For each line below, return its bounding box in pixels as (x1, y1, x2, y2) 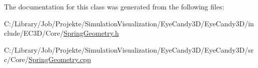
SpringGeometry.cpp (28, 54, 91, 65)
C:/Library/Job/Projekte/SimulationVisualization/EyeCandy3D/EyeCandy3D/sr (4, 44, 254, 55)
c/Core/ (4, 54, 29, 65)
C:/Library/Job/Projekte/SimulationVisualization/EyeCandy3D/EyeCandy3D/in (4, 18, 254, 28)
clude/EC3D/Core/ (4, 28, 64, 38)
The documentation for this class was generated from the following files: (4, 1, 224, 11)
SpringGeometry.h (63, 28, 119, 38)
